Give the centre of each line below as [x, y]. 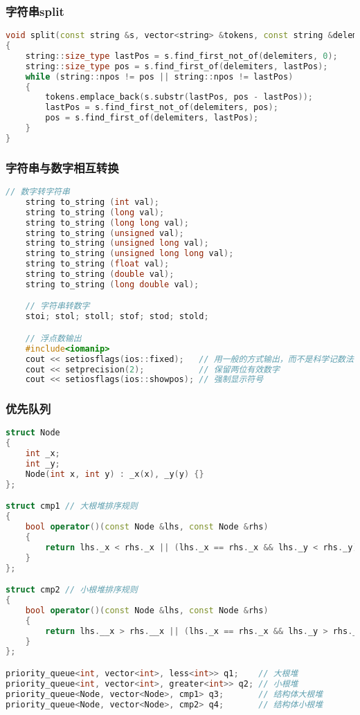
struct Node [33, 433]
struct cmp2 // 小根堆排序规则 [72, 590]
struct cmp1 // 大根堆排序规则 [72, 506]
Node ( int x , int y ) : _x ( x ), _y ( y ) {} [115, 474]
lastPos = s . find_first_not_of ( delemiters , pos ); [162, 108]
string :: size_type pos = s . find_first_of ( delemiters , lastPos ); [177, 66]
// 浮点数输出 [53, 338]
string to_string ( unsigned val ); [105, 233]
